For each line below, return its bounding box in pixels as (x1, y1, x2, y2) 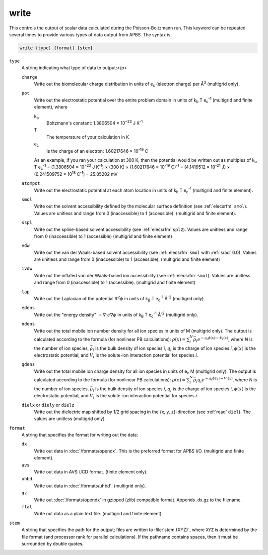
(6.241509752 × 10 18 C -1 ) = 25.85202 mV (34, 170, 118, 177)
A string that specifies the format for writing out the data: (21, 432, 138, 438)
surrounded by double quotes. (21, 541, 84, 547)
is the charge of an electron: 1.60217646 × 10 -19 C (46, 147, 148, 154)
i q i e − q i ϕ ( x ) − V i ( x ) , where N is (196, 376, 258, 384)
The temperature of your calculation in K (46, 134, 129, 140)
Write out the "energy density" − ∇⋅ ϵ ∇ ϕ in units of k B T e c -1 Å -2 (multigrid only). (34, 311, 199, 319)
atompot (21, 181, 41, 186)
